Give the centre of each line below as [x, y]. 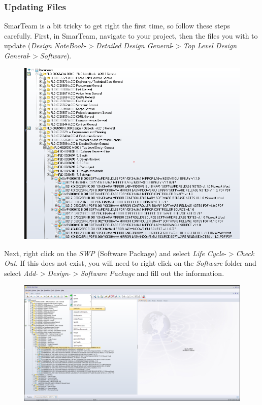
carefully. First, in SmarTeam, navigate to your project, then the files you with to [131, 35]
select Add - [21, 273]
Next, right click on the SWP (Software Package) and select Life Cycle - [115, 253]
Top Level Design [210, 45]
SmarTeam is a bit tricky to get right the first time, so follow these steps [117, 26]
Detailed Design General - [135, 45]
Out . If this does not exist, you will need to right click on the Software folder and [130, 263]
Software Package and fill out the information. [152, 273]
